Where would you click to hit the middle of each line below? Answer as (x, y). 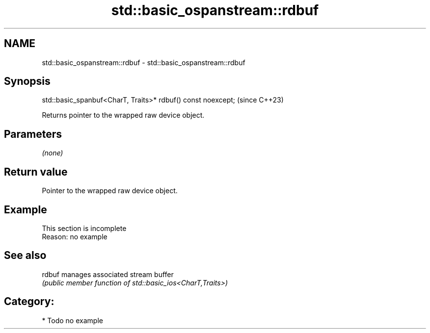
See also (25, 256)
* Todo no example (72, 320)
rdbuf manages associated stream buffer (108, 274)
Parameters (33, 134)
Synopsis (27, 81)
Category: (29, 302)
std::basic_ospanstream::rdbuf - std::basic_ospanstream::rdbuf (144, 62)
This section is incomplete (84, 228)
